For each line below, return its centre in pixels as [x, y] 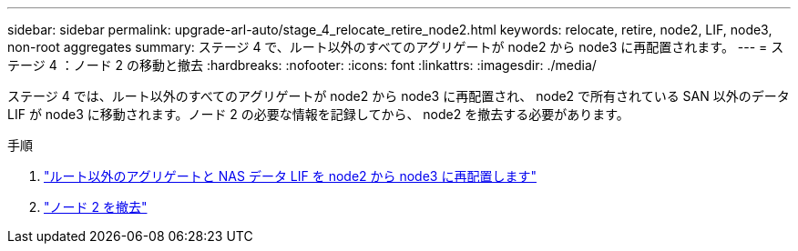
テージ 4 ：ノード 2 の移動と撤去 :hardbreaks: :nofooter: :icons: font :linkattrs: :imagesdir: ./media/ [302, 65]
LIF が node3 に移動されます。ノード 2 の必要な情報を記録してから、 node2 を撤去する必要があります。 [318, 114]
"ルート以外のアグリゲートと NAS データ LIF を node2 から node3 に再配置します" [290, 176]
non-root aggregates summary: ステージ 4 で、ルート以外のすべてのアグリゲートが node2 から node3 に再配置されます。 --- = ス [396, 47]
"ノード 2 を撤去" [96, 207]
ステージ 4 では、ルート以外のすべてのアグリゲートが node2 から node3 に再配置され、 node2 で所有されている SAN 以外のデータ [399, 96]
